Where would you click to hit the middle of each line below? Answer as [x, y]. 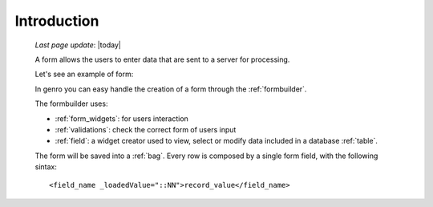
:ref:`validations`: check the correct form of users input [146, 129]
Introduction [57, 21]
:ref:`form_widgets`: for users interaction [121, 118]
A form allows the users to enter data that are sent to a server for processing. [162, 59]
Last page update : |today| [78, 45]
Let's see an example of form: [84, 74]
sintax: [46, 167]
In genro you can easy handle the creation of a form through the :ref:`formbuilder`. [171, 89]
